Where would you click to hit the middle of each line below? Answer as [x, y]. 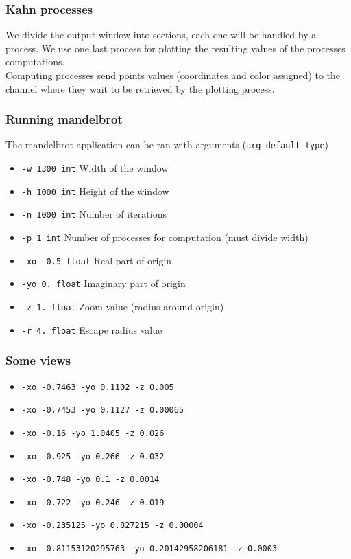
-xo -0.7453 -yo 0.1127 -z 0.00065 [103, 410]
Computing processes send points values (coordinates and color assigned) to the [173, 75]
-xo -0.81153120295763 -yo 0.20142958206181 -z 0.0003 [149, 549]
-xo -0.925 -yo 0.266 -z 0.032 [93, 456]
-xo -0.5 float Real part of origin [97, 260]
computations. [35, 61]
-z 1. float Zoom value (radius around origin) [123, 306]
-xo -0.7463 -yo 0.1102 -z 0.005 [98, 387]
